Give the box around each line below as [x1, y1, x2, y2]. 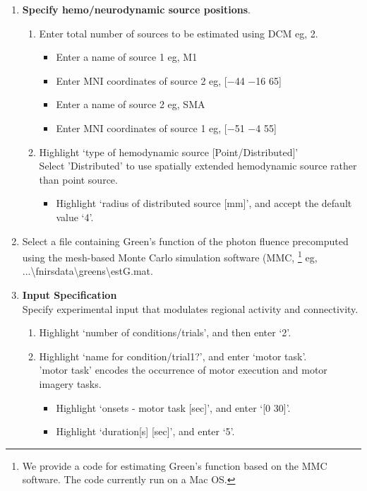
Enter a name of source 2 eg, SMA [56, 97, 205, 112]
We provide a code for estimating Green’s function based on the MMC [22, 458, 327, 473]
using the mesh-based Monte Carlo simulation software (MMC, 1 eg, [22, 248, 318, 264]
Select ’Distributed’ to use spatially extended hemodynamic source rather [39, 158, 357, 173]
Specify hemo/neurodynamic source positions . [22, 2, 251, 16]
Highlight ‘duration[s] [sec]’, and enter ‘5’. [56, 424, 235, 439]
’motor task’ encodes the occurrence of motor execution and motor [39, 362, 327, 377]
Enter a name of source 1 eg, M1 [56, 49, 198, 64]
